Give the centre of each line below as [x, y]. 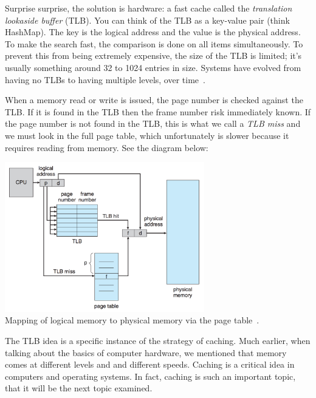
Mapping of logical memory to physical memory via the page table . [132, 320]
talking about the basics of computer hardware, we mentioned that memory [146, 352]
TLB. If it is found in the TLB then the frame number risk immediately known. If [158, 111]
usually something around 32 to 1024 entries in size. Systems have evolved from [153, 67]
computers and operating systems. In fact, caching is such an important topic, [150, 376]
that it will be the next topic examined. [79, 388]
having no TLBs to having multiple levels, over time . [105, 79]
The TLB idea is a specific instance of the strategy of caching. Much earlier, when [158, 340]
